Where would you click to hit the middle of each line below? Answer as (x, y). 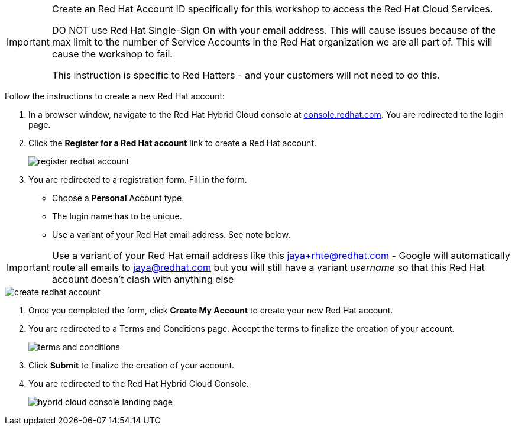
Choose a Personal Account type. (118, 198)
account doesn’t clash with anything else (143, 279)
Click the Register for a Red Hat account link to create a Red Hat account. (172, 143)
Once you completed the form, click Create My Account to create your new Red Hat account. (211, 310)
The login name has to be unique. (117, 216)
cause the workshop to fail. (112, 54)
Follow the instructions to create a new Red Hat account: (115, 96)
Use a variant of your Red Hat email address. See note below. (171, 235)
